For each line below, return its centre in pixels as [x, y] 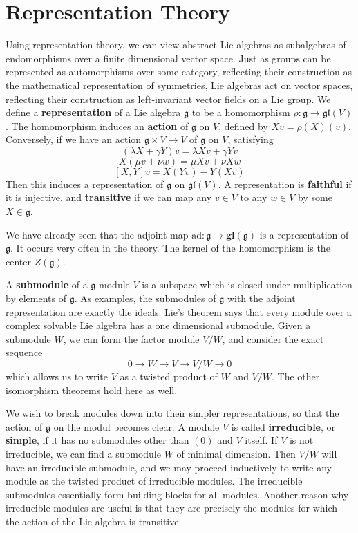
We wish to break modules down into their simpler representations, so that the [172, 413]
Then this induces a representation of [85, 184]
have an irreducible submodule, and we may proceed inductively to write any [169, 467]
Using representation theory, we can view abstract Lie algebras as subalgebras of [176, 45]
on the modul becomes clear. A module [136, 426]
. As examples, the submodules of [145, 298]
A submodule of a [47, 284]
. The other [296, 376]
